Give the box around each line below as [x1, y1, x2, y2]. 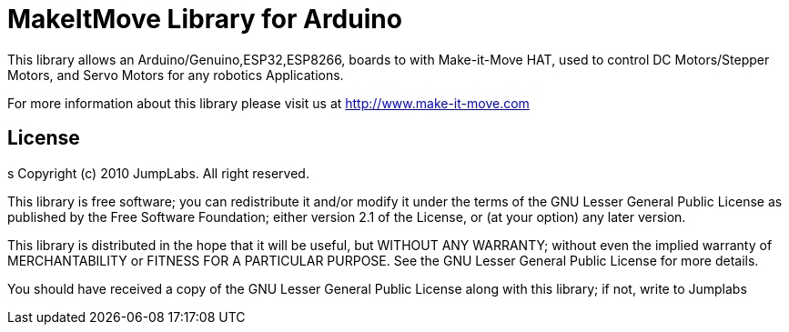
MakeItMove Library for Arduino [7, 4, 402, 35]
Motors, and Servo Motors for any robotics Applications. [7, 66, 344, 83]
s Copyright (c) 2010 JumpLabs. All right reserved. [7, 165, 309, 181]
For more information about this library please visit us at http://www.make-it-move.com [7, 95, 530, 111]
